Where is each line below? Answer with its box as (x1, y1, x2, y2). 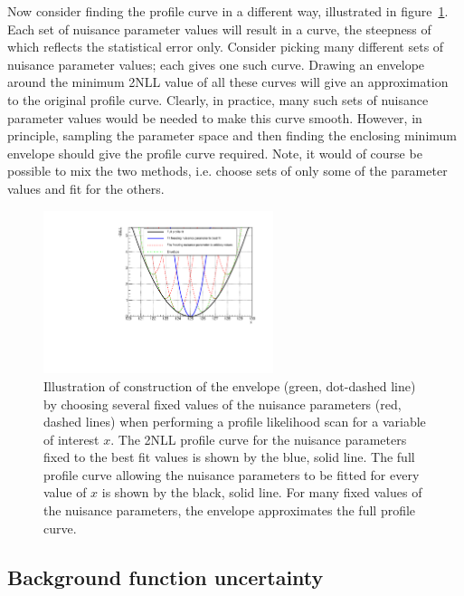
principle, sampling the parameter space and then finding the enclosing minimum (7, 126, 457, 145)
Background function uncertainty (7, 562, 324, 591)
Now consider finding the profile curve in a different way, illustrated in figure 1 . (7, 2, 449, 20)
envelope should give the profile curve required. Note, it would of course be (7, 143, 422, 162)
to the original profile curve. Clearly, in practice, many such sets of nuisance (7, 90, 429, 109)
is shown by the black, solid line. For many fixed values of (101, 483, 422, 502)
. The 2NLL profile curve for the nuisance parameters (110, 429, 407, 448)
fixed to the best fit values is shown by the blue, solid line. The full (43, 447, 415, 466)
